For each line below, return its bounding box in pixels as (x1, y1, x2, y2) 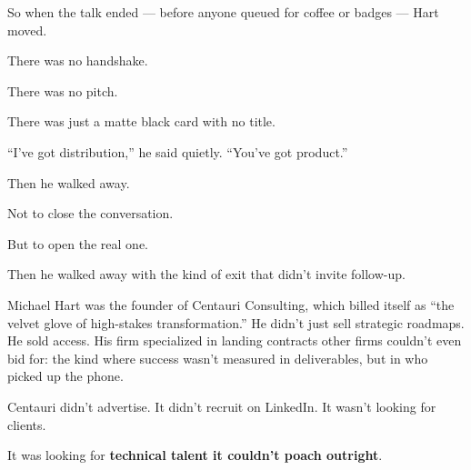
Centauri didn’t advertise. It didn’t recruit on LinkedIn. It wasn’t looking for (7, 396, 436, 415)
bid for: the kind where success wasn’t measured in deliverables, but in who (7, 348, 428, 367)
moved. (7, 20, 47, 39)
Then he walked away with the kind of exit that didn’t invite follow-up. (7, 265, 406, 284)
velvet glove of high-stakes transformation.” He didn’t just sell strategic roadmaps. (7, 313, 465, 332)
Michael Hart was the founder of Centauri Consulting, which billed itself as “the (7, 295, 455, 314)
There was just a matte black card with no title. (7, 112, 276, 131)
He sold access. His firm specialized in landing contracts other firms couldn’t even (7, 331, 462, 350)
